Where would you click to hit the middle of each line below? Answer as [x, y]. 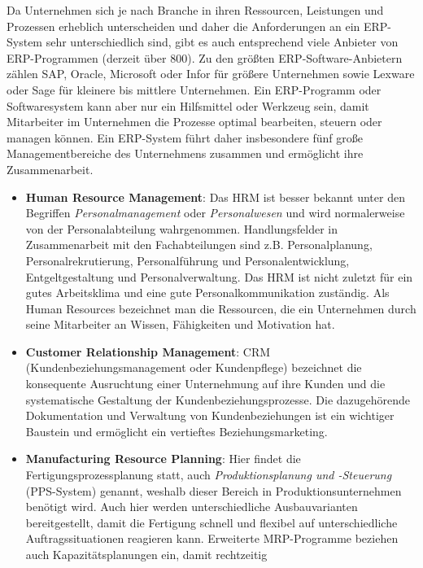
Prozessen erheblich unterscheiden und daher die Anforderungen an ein [183, 26]
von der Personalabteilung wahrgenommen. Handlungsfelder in [182, 228]
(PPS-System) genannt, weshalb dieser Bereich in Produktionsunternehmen [214, 490]
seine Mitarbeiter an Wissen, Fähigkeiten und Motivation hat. [180, 324]
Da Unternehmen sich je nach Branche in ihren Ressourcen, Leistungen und [195, 10]
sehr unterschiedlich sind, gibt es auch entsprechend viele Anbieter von [222, 42]
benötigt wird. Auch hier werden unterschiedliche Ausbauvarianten [192, 507]
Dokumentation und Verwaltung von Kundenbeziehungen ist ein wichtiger [210, 415]
